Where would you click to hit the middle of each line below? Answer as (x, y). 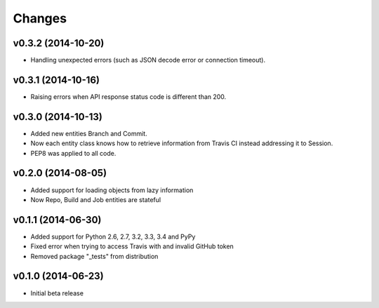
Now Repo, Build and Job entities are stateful (96, 199)
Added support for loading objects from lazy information (112, 190)
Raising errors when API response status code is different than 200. (128, 96)
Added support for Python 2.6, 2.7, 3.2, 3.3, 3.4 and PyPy (113, 236)
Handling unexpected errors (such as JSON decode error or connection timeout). (148, 60)
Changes (40, 18)
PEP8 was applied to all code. (73, 153)
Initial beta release (57, 293)
